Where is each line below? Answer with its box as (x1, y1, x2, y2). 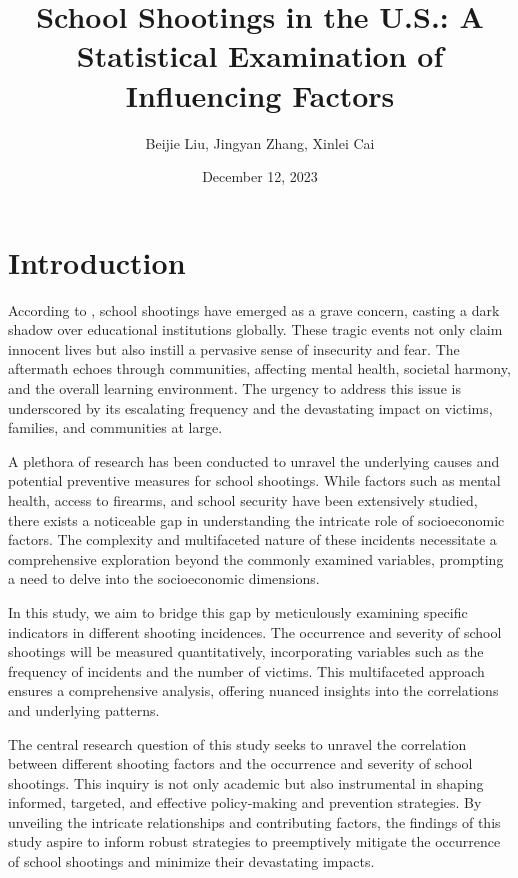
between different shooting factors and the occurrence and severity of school (8, 753, 473, 774)
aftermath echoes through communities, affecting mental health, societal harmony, (8, 358, 511, 379)
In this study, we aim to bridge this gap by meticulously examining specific (8, 601, 468, 622)
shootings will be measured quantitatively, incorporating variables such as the (8, 641, 484, 662)
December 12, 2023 (202, 166, 318, 187)
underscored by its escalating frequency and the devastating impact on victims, (8, 397, 493, 418)
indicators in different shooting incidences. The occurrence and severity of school (8, 621, 502, 642)
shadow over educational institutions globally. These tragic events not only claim (8, 319, 503, 340)
